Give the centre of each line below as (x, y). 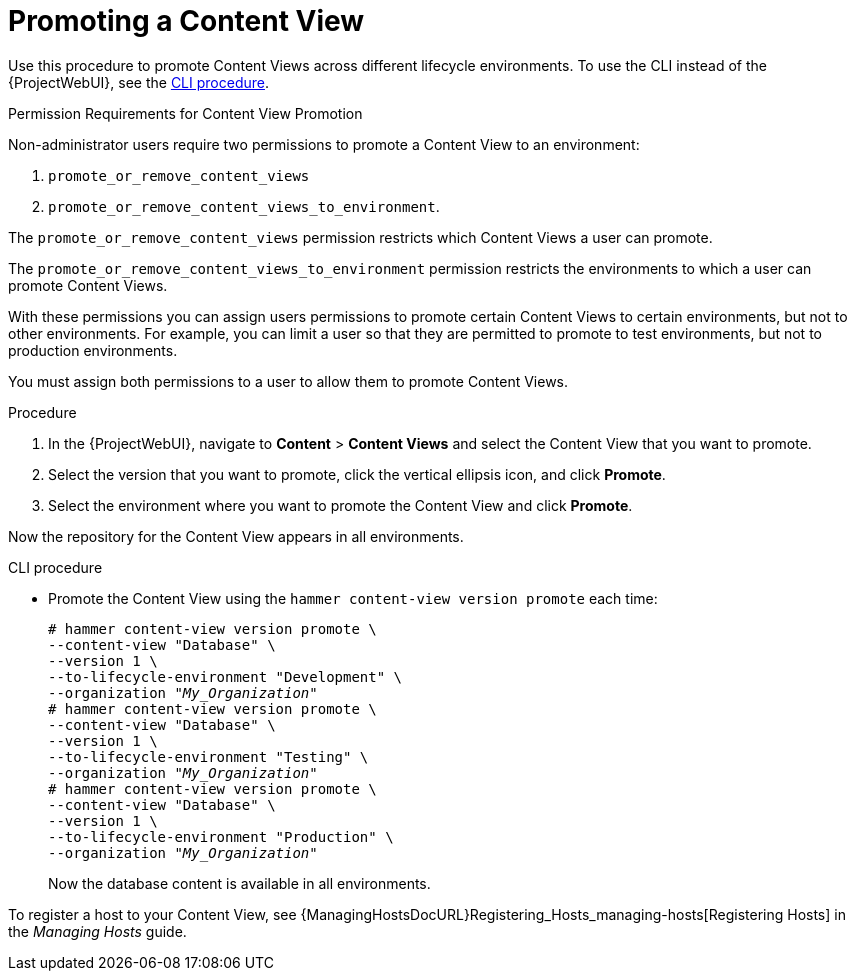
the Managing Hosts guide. (97, 931)
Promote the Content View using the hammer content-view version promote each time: (353, 598)
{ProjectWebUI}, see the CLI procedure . (138, 82)
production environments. (93, 350)
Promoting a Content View (186, 21)
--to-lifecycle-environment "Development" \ (225, 676)
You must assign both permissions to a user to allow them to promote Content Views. (288, 381)
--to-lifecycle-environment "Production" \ (221, 836)
